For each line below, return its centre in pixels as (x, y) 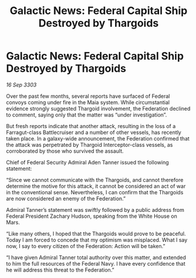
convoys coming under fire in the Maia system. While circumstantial (88, 102)
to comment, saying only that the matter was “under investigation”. (87, 115)
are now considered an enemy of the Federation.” (66, 198)
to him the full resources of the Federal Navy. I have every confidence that (96, 263)
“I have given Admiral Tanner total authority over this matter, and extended (96, 257)
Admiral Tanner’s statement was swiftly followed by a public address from (95, 210)
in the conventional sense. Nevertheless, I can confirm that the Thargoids (95, 192)
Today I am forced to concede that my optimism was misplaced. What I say (97, 240)
